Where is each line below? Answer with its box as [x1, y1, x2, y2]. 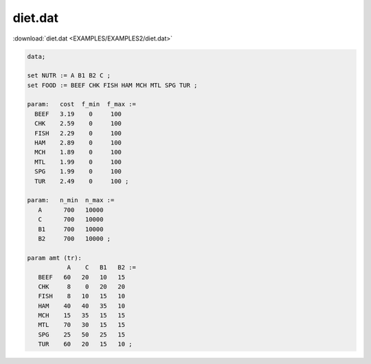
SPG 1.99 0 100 [34, 168, 122, 175]
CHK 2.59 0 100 [34, 120, 122, 128]
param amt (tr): [27, 254, 82, 262]
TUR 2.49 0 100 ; [34, 177, 129, 185]
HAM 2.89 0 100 [34, 139, 122, 147]
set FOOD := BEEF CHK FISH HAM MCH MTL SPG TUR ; [27, 81, 198, 89]
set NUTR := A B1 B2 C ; [27, 72, 111, 80]
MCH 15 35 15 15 [38, 312, 126, 319]
